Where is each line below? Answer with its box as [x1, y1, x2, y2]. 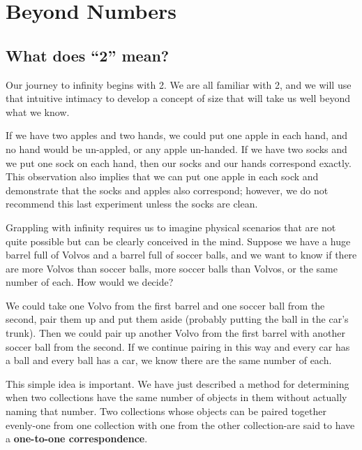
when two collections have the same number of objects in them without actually [6, 390, 347, 405]
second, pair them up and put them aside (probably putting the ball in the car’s [6, 312, 349, 326]
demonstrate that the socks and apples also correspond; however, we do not [6, 182, 329, 197]
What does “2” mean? [6, 44, 169, 66]
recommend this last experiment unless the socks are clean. [6, 196, 258, 211]
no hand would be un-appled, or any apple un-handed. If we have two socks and [6, 141, 347, 156]
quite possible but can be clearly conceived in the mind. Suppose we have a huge [6, 233, 351, 248]
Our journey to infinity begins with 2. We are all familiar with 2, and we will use [6, 77, 352, 92]
